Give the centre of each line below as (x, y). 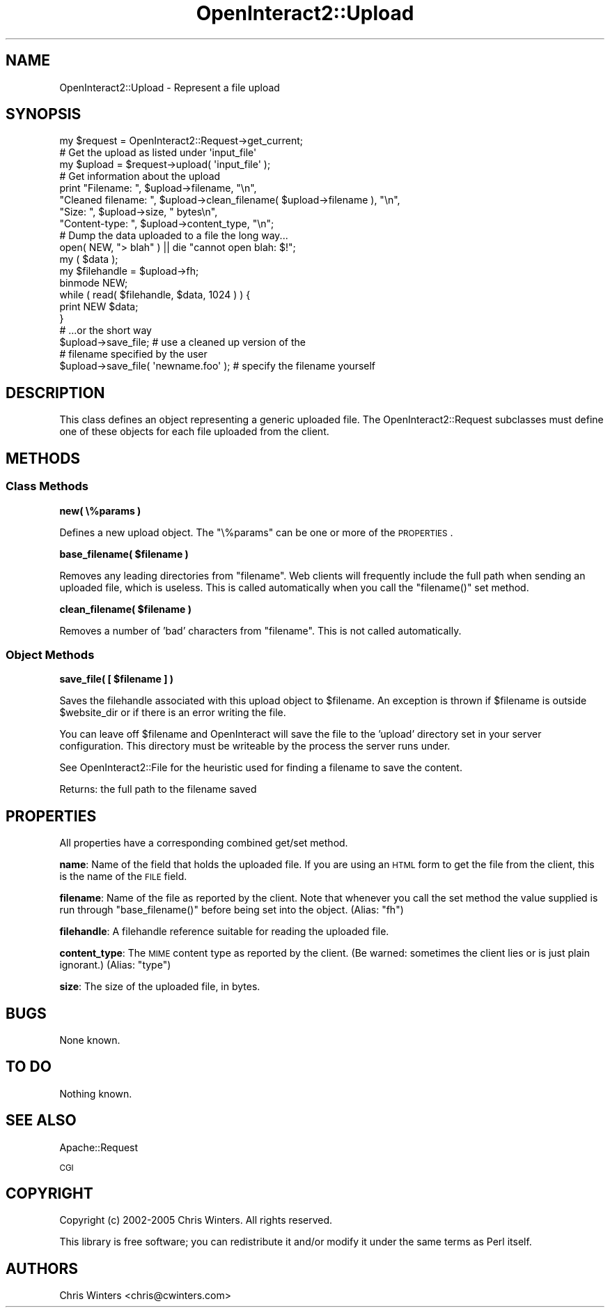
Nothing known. (96, 1093)
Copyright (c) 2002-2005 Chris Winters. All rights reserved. (196, 1220)
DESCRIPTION (55, 393)
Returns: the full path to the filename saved (158, 789)
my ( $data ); (89, 259)
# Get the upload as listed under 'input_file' (158, 153)
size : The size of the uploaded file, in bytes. (160, 987)
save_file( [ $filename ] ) (116, 679)
